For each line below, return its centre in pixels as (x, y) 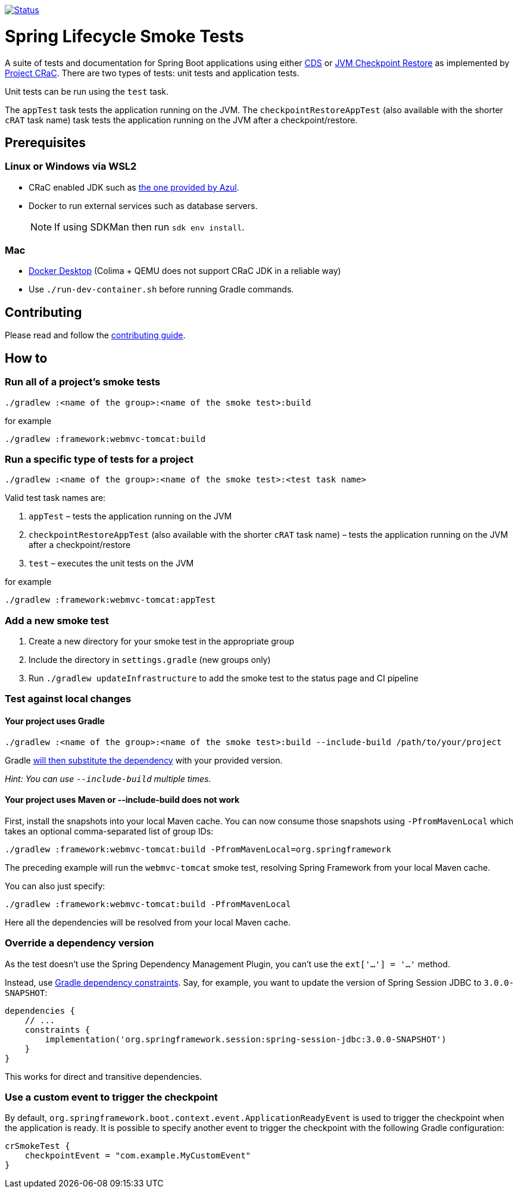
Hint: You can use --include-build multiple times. (108, 778)
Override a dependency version (79, 943)
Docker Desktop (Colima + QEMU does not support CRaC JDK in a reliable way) (185, 271)
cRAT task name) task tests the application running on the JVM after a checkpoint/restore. (181, 120)
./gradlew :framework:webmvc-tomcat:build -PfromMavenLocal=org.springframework (198, 849)
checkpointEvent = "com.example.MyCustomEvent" (138, 1156)
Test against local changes (68, 699)
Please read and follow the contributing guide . (95, 335)
